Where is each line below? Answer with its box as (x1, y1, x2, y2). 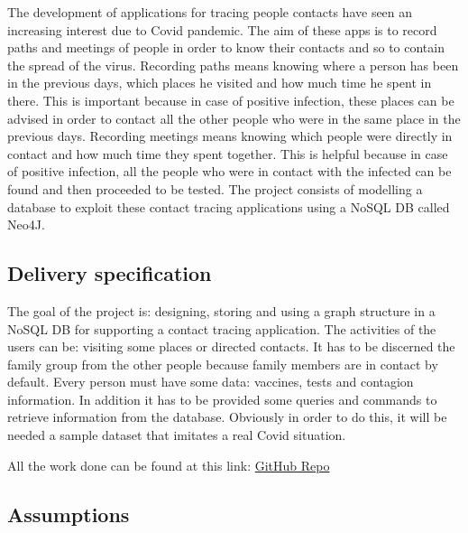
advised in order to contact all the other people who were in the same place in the (7, 108, 461, 127)
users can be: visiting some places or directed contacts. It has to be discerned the (7, 337, 455, 356)
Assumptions (7, 500, 130, 528)
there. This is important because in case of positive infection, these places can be (7, 90, 454, 109)
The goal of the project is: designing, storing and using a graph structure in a (7, 301, 436, 320)
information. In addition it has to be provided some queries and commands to (7, 389, 437, 408)
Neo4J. (7, 215, 45, 234)
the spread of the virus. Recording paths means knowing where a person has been (7, 55, 459, 74)
